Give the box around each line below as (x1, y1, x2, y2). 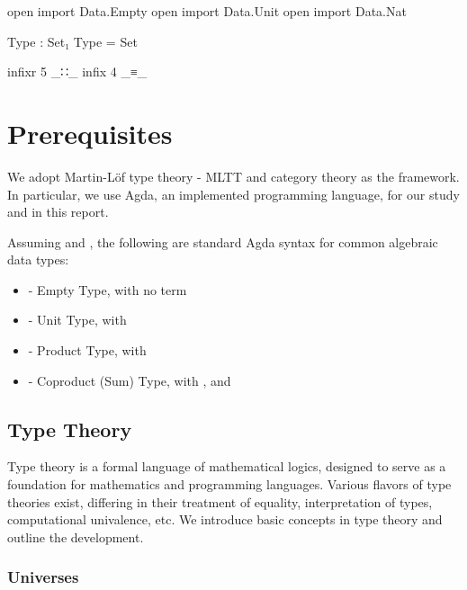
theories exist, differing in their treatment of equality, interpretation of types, (7, 492, 433, 511)
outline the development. (7, 527, 144, 546)
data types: (7, 250, 69, 269)
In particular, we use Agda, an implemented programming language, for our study (7, 184, 460, 203)
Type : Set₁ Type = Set (7, 31, 138, 50)
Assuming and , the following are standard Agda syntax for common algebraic (7, 232, 438, 251)
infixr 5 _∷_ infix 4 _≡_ (7, 62, 148, 81)
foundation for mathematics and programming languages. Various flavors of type (7, 475, 452, 494)
